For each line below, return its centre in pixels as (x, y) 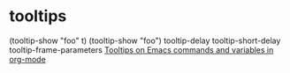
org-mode (27, 59)
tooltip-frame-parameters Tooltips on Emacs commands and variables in (141, 49)
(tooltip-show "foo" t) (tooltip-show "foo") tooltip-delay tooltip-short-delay (145, 40)
